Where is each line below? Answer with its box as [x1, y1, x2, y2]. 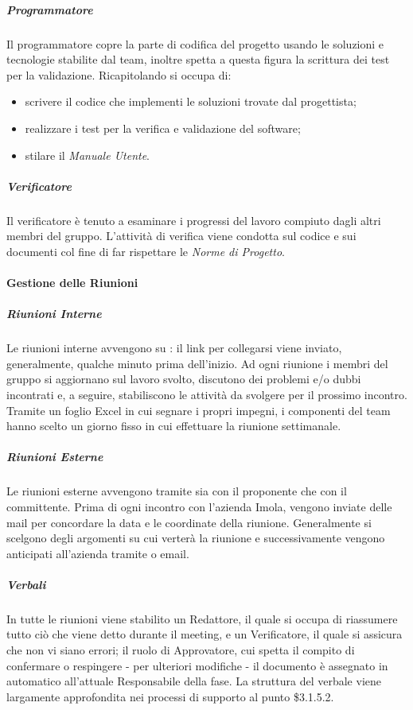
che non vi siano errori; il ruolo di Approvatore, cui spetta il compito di [6, 642, 355, 658]
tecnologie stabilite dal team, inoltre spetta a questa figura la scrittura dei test [6, 51, 390, 68]
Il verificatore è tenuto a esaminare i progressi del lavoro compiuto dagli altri [6, 211, 381, 228]
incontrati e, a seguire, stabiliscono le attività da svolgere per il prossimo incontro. [6, 386, 407, 402]
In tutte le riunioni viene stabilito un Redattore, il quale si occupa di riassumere [6, 610, 398, 627]
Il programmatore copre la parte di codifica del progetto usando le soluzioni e [6, 35, 384, 52]
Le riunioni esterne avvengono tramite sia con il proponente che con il [6, 483, 347, 499]
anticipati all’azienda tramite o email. [6, 545, 189, 561]
